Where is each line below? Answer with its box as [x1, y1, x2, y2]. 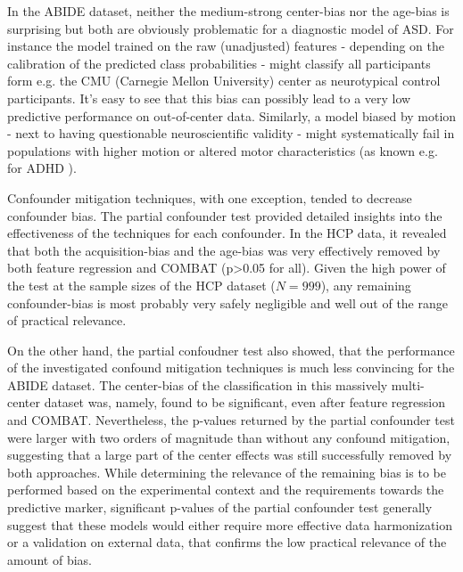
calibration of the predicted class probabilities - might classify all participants [7, 53, 431, 72]
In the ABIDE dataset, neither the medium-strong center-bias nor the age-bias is [7, 2, 450, 20]
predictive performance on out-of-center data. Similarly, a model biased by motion [7, 106, 457, 125]
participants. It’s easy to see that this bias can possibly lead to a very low [7, 88, 411, 107]
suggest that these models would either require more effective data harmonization [7, 515, 453, 534]
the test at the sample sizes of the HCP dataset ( [7, 275, 276, 294]
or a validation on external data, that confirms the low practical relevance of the [7, 533, 447, 552]
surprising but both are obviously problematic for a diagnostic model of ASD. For [7, 19, 454, 37]
